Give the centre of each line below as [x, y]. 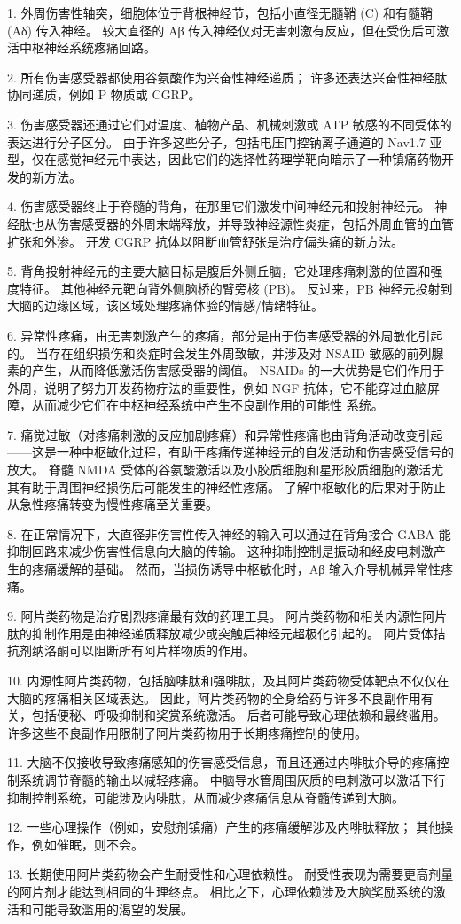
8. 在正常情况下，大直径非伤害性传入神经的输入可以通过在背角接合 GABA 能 [229, 533]
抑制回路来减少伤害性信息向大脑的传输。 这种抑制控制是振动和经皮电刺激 [220, 551]
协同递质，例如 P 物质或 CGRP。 [104, 94]
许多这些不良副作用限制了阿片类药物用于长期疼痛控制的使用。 [187, 732]
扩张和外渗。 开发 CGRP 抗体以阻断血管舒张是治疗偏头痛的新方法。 [205, 241]
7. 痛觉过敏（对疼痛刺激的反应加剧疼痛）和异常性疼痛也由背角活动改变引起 [225, 434]
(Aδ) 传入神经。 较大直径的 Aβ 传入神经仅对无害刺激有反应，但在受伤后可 [222, 30]
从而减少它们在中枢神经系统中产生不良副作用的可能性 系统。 [207, 405]
